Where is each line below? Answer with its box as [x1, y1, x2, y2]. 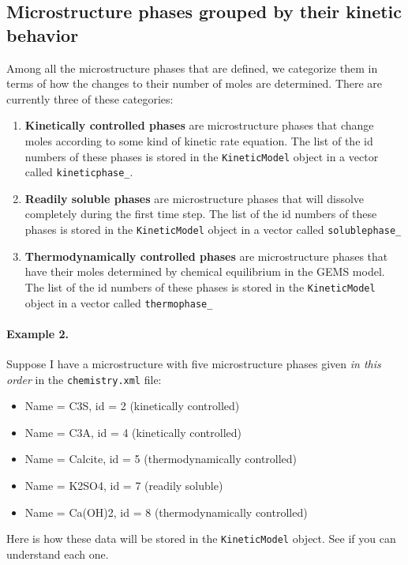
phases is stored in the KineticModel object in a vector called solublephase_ [24, 221, 402, 238]
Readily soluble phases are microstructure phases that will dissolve [24, 190, 365, 206]
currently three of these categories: [6, 90, 174, 107]
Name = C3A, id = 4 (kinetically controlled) [24, 424, 241, 440]
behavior [6, 22, 79, 47]
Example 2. [6, 325, 69, 341]
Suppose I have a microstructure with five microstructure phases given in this [6, 356, 381, 372]
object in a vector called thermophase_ [24, 294, 213, 311]
